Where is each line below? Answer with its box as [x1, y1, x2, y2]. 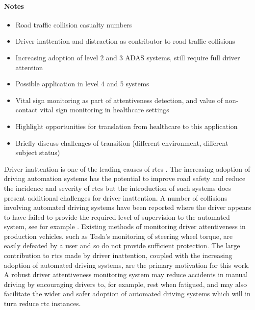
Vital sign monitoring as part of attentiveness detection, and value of [15, 95, 223, 105]
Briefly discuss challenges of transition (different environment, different [15, 137, 229, 148]
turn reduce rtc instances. [4, 298, 81, 309]
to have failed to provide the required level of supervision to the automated [4, 211, 230, 222]
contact [15, 104, 38, 115]
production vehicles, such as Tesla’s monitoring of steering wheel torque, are [4, 231, 233, 241]
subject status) [15, 147, 60, 157]
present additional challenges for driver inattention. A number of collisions [4, 192, 228, 203]
